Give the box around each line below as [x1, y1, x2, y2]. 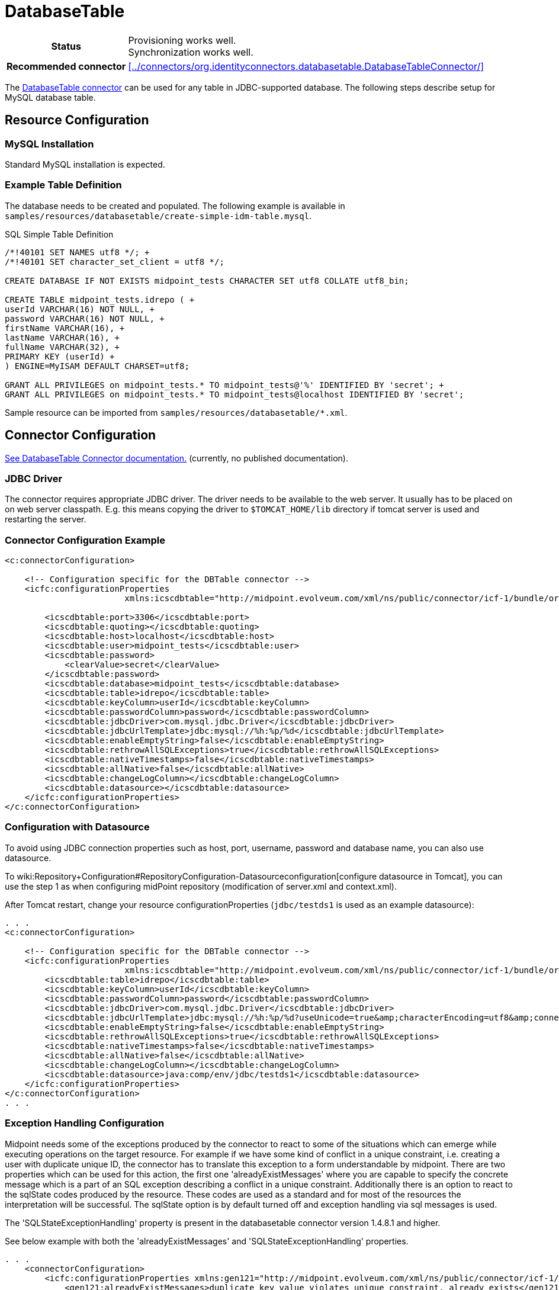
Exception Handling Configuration [5, 1117, 165, 1129]
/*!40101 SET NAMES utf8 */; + [5, 247, 150, 257]
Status [51, 40, 81, 52]
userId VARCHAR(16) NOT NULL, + [5, 304, 155, 314]
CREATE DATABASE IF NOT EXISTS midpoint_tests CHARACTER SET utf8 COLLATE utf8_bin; [5, 275, 409, 285]
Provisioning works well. [128, 34, 236, 46]
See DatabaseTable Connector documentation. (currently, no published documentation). [5, 453, 348, 463]
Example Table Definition [5, 179, 122, 191]
